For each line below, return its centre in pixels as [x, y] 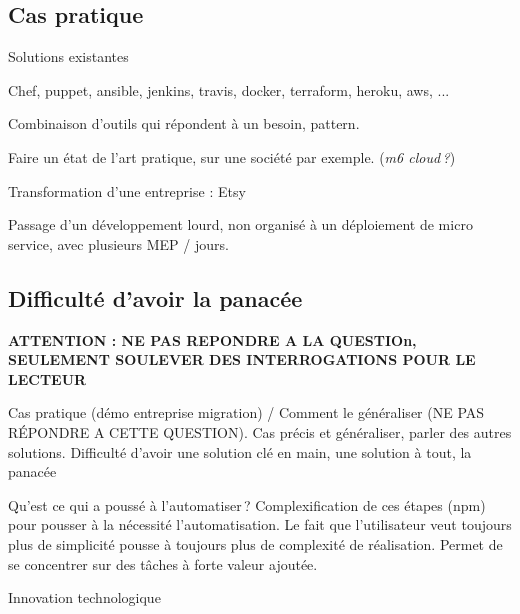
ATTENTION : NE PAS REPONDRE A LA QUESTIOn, [212, 339]
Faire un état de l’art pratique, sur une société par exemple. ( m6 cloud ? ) [232, 156]
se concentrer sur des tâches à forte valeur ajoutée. [163, 563]
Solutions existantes [68, 56]
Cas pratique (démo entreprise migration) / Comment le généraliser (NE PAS [246, 412]
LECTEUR [47, 378]
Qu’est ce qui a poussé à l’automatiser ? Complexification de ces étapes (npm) [247, 504]
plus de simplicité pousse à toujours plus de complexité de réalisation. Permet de [255, 543]
